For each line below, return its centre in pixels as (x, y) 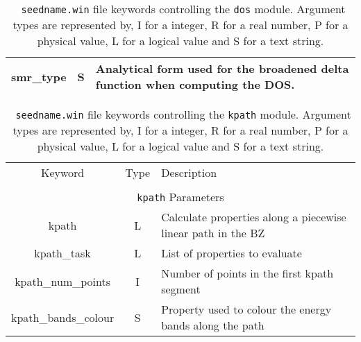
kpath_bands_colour (63, 317)
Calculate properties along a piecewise (254, 217)
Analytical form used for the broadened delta (222, 68)
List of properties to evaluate (232, 253)
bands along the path (213, 325)
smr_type (39, 76)
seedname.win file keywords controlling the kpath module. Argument (183, 114)
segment (181, 289)
